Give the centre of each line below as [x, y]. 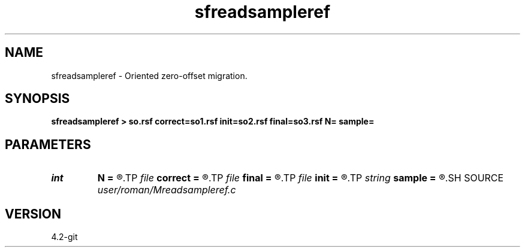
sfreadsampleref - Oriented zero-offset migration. [149, 75]
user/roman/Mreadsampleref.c [167, 190]
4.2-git [64, 237]
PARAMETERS [48, 144]
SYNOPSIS [37, 99]
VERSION [33, 214]
